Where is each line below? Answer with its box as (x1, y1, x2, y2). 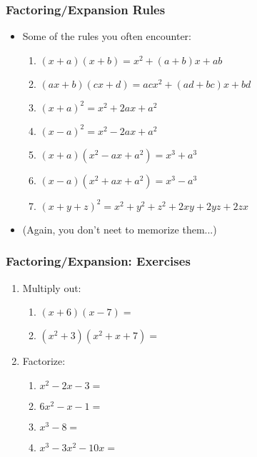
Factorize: (22, 353, 66, 368)
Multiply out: (22, 280, 81, 295)
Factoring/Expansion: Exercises (6, 252, 191, 270)
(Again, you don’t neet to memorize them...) (22, 221, 217, 236)
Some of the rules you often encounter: (22, 29, 192, 44)
